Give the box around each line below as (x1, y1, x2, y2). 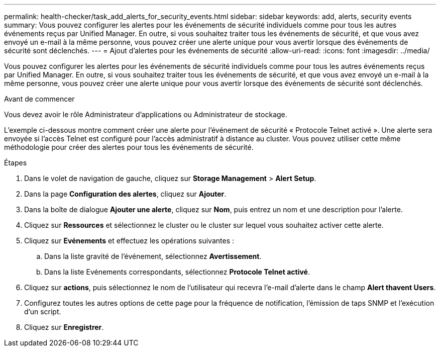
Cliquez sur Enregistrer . (24, 323, 104, 331)
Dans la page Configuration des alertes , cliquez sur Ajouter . (24, 190, 227, 198)
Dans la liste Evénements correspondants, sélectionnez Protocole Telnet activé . (44, 268, 310, 276)
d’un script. (24, 307, 61, 316)
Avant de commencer (4, 95, 75, 103)
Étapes (4, 158, 27, 167)
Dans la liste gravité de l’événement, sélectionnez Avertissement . (44, 252, 262, 260)
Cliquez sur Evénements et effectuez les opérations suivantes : (24, 236, 235, 245)
